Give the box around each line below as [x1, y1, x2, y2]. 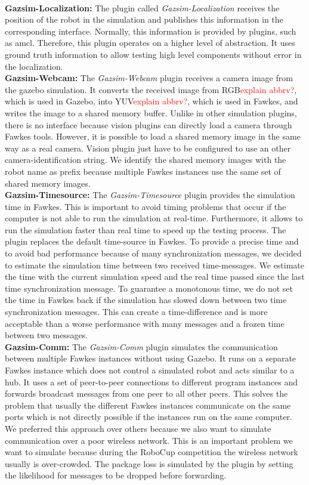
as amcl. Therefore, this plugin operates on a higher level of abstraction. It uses [5, 36, 295, 49]
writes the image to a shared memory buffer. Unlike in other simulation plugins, [5, 106, 297, 119]
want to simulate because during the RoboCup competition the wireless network [5, 446, 298, 458]
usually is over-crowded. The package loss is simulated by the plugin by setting [5, 457, 293, 469]
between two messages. [5, 329, 88, 341]
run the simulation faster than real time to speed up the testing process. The [5, 223, 286, 236]
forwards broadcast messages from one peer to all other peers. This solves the [5, 387, 288, 400]
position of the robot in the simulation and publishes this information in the [5, 13, 283, 26]
